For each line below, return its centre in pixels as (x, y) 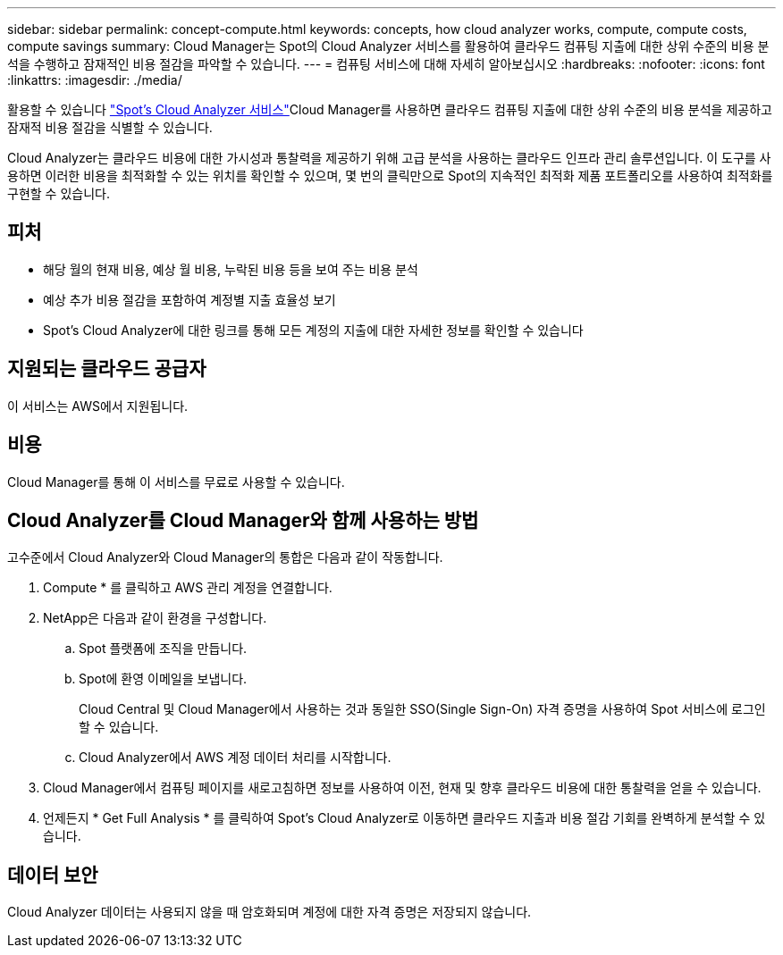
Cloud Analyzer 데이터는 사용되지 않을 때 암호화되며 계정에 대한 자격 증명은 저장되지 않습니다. (269, 912)
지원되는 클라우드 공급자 (107, 369)
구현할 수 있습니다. (59, 193)
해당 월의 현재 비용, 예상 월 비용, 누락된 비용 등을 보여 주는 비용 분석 (231, 269)
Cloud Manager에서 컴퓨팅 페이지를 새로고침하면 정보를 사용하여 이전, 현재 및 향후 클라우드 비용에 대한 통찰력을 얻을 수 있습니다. (402, 788)
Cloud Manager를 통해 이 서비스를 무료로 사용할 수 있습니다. (176, 482)
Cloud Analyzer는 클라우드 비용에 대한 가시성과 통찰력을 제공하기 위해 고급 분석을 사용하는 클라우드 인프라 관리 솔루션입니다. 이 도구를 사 (389, 158)
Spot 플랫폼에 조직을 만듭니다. (163, 649)
